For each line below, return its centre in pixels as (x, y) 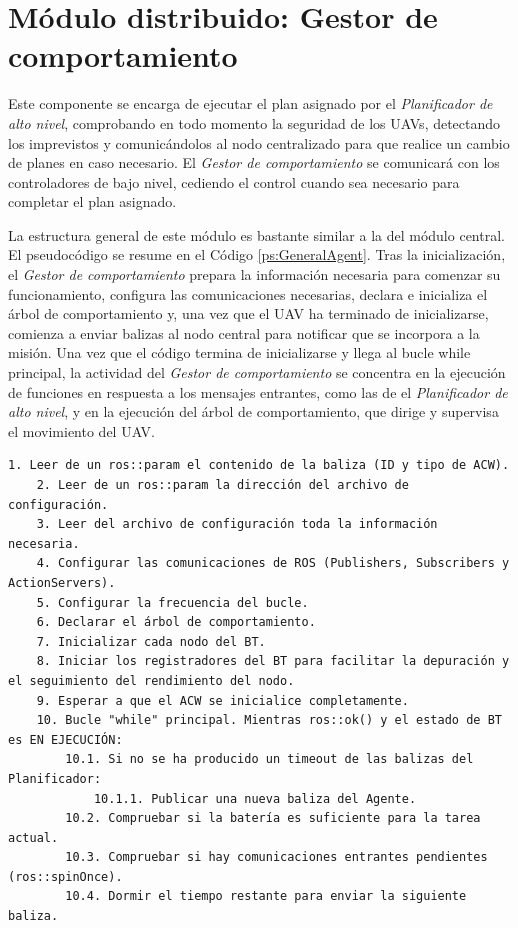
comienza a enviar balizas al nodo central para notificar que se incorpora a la (244, 332)
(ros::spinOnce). (65, 876)
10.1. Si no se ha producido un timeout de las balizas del (269, 759)
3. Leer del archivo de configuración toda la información (237, 524)
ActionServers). (62, 582)
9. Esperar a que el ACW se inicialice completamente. (222, 700)
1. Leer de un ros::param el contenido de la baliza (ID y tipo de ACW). (259, 465)
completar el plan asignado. (92, 201)
